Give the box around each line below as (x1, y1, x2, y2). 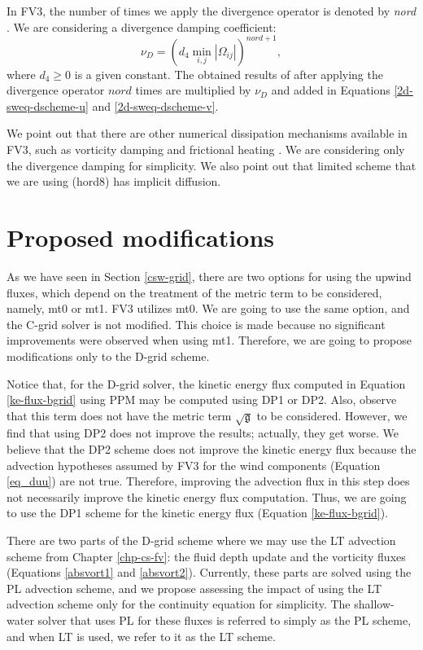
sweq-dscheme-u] (7, 97, 89, 114)
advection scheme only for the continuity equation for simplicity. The (7, 595, 351, 613)
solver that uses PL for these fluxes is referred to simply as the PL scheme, (37, 612, 412, 629)
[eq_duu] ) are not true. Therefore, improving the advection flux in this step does (7, 472, 410, 490)
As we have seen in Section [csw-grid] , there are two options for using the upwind (7, 267, 412, 284)
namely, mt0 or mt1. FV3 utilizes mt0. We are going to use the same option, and (7, 300, 410, 317)
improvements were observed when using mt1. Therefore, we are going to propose (7, 332, 412, 349)
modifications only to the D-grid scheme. (7, 347, 210, 364)
